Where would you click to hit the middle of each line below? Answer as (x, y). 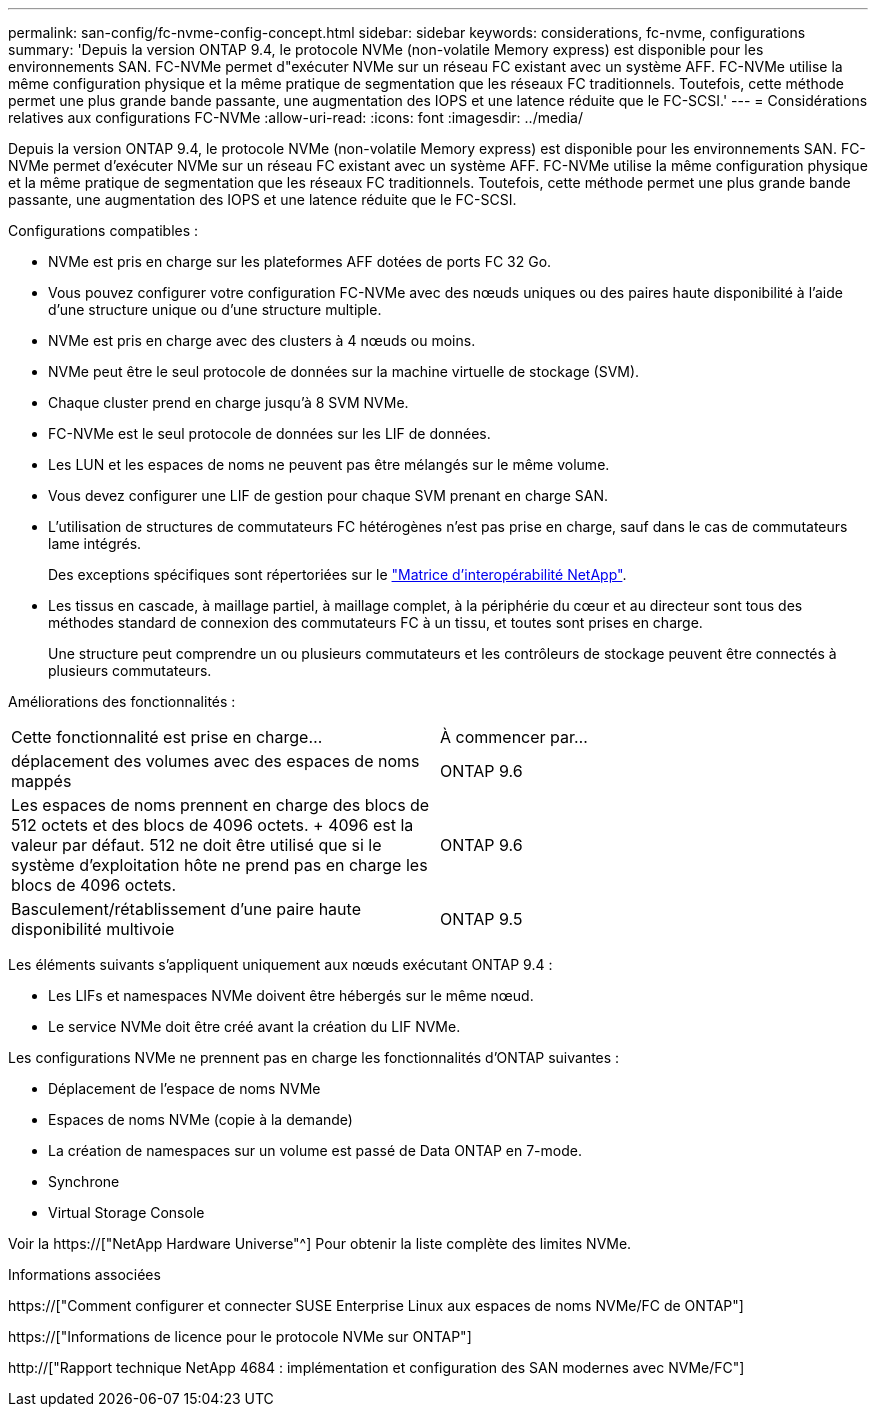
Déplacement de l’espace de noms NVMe (184, 1088)
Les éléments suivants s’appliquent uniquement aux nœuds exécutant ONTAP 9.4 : (280, 964)
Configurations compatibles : (103, 230)
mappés (41, 781)
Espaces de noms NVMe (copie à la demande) (200, 1119)
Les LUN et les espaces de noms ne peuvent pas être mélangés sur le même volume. (329, 464)
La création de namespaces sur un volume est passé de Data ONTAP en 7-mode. (315, 1150)
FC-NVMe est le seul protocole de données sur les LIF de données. (269, 433)
